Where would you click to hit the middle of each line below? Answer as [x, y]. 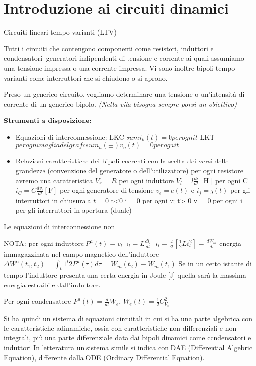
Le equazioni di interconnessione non [60, 226]
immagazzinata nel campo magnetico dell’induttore [82, 254]
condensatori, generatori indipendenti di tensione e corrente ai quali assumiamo [124, 58]
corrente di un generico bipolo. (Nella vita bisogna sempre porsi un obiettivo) [120, 103]
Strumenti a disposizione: [48, 120]
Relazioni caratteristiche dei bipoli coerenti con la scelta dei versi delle [122, 161]
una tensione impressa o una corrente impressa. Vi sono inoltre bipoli [109, 67]
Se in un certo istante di [215, 264]
